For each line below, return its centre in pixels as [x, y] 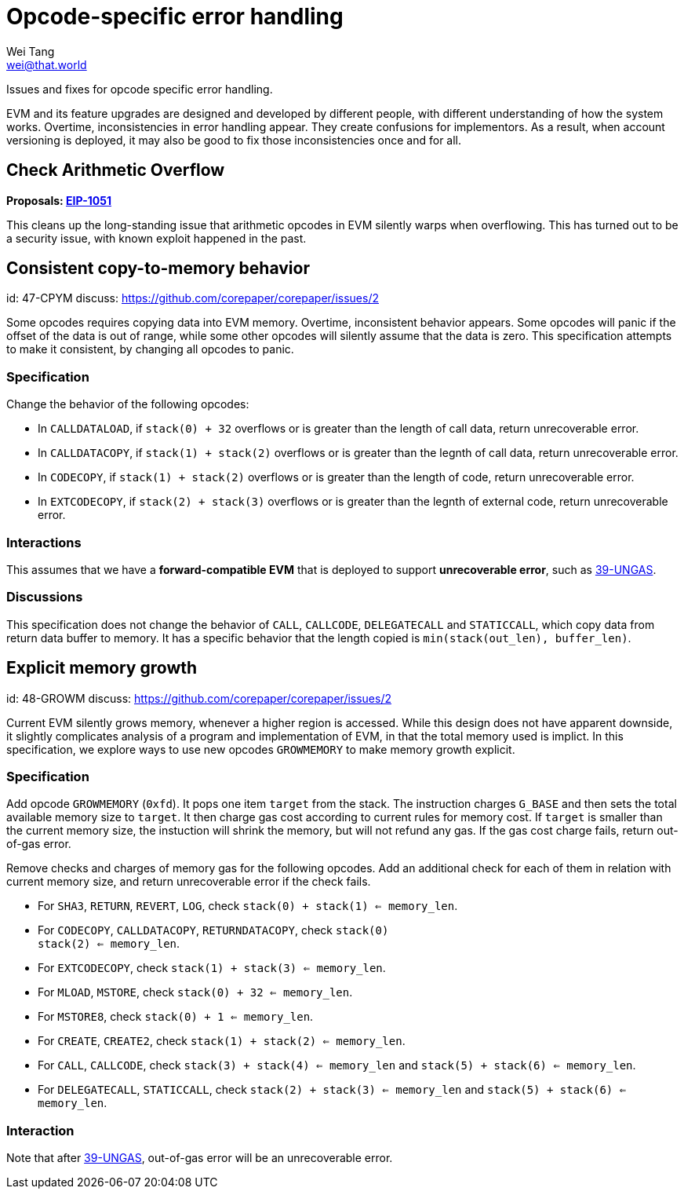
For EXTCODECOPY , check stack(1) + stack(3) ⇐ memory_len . [212, 968]
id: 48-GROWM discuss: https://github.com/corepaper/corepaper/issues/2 [199, 698]
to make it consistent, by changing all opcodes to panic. [150, 349]
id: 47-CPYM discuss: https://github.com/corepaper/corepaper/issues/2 [193, 298]
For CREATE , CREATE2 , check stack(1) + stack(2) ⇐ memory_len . [222, 1041]
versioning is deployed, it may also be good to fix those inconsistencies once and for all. [234, 140]
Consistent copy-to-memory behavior [158, 269]
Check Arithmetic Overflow [116, 170]
